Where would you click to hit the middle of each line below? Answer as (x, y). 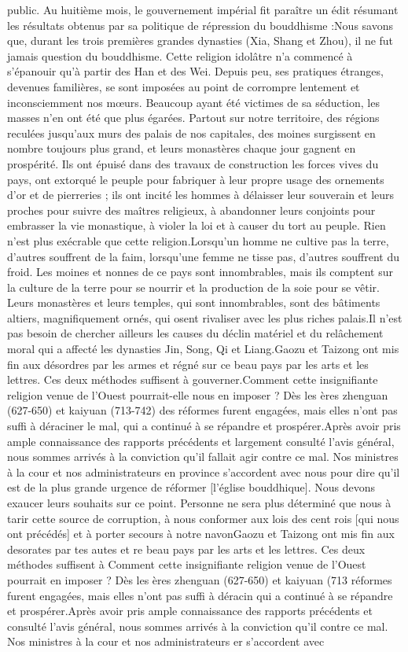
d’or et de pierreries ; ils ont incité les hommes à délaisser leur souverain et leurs (201, 195)
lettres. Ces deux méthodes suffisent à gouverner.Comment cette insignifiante (193, 379)
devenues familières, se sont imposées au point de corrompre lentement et (184, 86)
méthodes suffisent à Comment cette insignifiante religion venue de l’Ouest (187, 564)
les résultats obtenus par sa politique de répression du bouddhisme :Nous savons (200, 25)
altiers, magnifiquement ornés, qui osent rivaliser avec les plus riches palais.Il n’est (205, 317)
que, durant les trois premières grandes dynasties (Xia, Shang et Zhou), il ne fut (200, 41)
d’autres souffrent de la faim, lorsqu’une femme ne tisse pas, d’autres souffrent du (203, 256)
